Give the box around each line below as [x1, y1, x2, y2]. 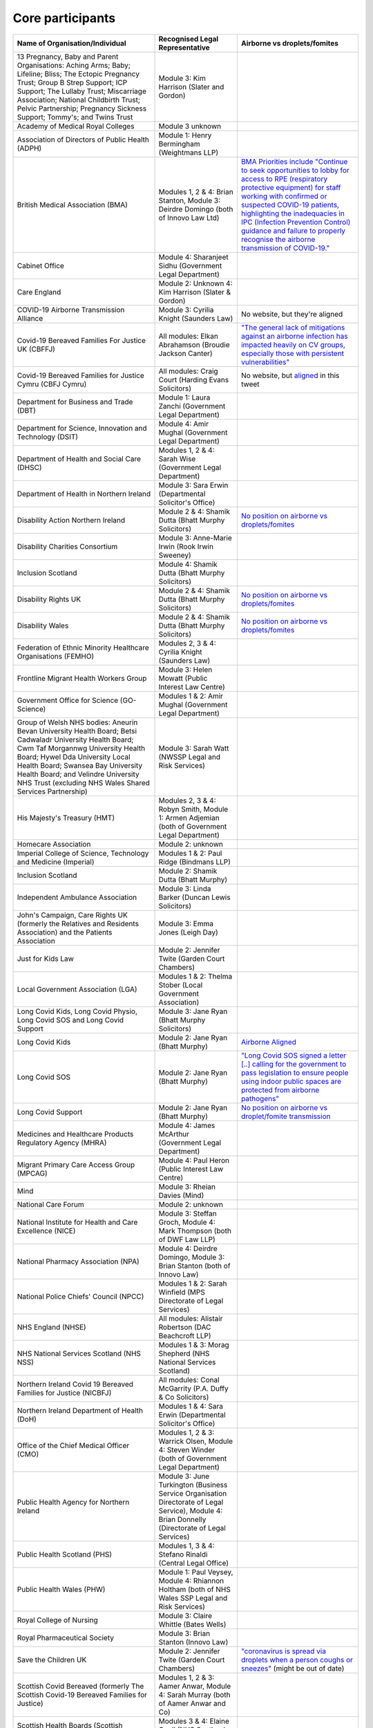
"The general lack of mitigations [240, 322, 345, 332]
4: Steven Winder [158, 1445, 216, 1454]
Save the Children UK [17, 1655, 87, 1664]
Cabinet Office [17, 261, 65, 270]
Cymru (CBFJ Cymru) [17, 379, 87, 388]
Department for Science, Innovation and [17, 423, 148, 433]
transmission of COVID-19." [240, 243, 330, 252]
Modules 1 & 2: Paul [158, 848, 222, 858]
